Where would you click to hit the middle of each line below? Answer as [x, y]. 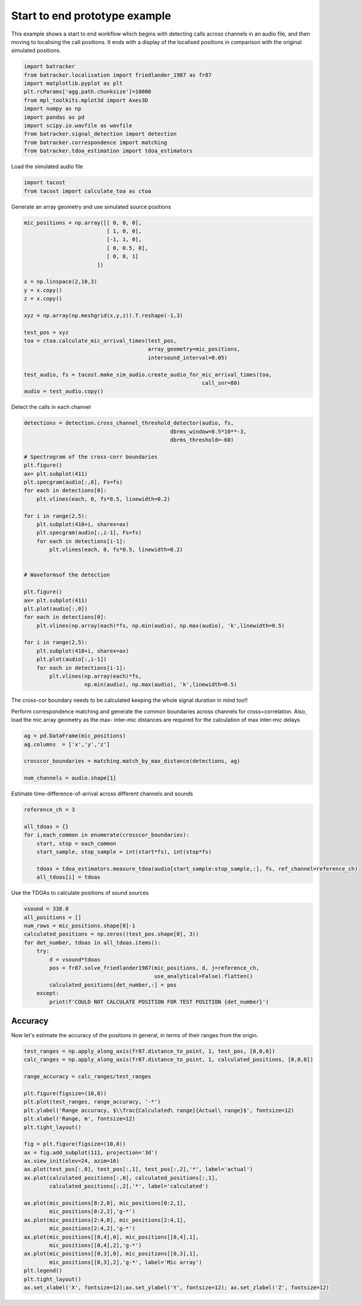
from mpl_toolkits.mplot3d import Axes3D [86, 100]
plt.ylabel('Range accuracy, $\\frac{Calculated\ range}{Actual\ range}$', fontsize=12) [159, 1110]
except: [48, 993]
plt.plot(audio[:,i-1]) [71, 659]
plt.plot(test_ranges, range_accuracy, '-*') [92, 1102]
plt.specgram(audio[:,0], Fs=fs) [73, 482]
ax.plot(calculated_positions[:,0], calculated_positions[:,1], [121, 1178]
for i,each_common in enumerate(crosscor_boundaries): [106, 835]
